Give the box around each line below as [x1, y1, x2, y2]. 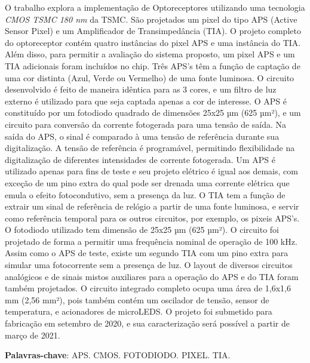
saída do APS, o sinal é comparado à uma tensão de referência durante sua [5, 130, 280, 142]
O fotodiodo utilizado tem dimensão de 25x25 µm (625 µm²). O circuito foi [5, 223, 279, 236]
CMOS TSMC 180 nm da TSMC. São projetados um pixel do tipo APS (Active [5, 13, 297, 25]
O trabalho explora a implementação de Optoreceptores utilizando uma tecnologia [5, 1, 305, 13]
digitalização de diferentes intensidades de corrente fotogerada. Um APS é [5, 153, 275, 165]
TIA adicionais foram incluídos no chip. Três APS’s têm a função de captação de [5, 59, 300, 72]
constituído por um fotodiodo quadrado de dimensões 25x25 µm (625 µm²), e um [5, 106, 301, 119]
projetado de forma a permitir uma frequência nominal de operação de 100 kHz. [5, 235, 297, 247]
